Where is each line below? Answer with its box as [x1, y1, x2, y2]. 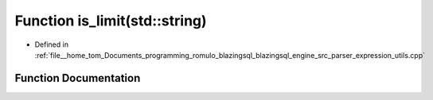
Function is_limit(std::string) [14, 12, 207, 29]
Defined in [34, 40, 69, 49]
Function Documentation [14, 71, 141, 85]
